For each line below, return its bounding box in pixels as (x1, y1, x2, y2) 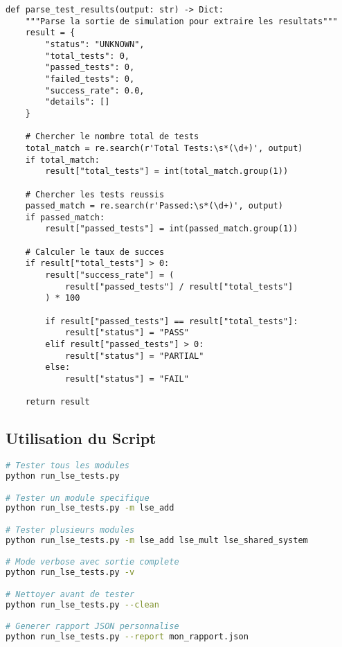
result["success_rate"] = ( (45, 270, 174, 281)
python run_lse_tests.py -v (6, 567, 135, 578)
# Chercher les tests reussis (25, 189, 165, 200)
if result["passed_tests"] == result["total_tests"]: (45, 316, 298, 326)
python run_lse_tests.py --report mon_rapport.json (6, 632, 249, 642)
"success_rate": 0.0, (45, 85, 145, 96)
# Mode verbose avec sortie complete (6, 557, 179, 567)
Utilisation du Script (6, 427, 156, 449)
